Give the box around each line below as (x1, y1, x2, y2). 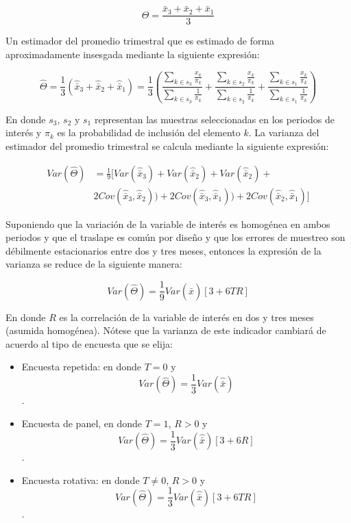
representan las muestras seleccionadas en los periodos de (94, 112, 335, 126)
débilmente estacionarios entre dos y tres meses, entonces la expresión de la (5, 243, 322, 257)
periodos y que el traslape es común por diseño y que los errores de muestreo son (5, 230, 346, 244)
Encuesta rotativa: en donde (21, 472, 140, 487)
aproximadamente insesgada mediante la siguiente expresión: (5, 47, 260, 61)
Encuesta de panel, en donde (21, 416, 143, 430)
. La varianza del (248, 125, 319, 140)
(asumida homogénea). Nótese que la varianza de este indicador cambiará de (5, 323, 326, 337)
